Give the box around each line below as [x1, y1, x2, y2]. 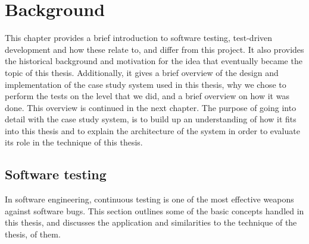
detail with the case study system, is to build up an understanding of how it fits [5, 113, 296, 125]
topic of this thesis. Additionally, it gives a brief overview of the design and [5, 66, 279, 78]
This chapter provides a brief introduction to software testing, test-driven [5, 31, 273, 44]
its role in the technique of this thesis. [5, 136, 143, 148]
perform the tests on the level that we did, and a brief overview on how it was [5, 90, 289, 102]
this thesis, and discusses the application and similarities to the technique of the [5, 216, 297, 229]
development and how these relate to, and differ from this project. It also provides [5, 43, 304, 55]
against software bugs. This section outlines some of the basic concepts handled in [5, 204, 304, 217]
